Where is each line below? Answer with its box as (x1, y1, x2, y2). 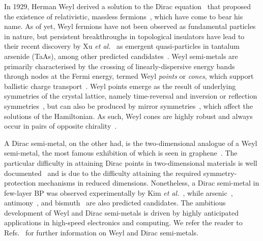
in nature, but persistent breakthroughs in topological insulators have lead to (4, 31, 245, 41)
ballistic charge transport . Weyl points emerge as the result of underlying (4, 80, 236, 91)
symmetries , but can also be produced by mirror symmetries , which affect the (4, 100, 253, 111)
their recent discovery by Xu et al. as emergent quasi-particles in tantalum (4, 41, 240, 51)
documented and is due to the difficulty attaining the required (4, 167, 201, 178)
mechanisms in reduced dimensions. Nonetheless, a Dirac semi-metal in (38, 177, 259, 188)
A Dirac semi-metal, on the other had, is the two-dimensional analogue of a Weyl (4, 137, 257, 148)
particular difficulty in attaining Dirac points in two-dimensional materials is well (4, 157, 257, 168)
